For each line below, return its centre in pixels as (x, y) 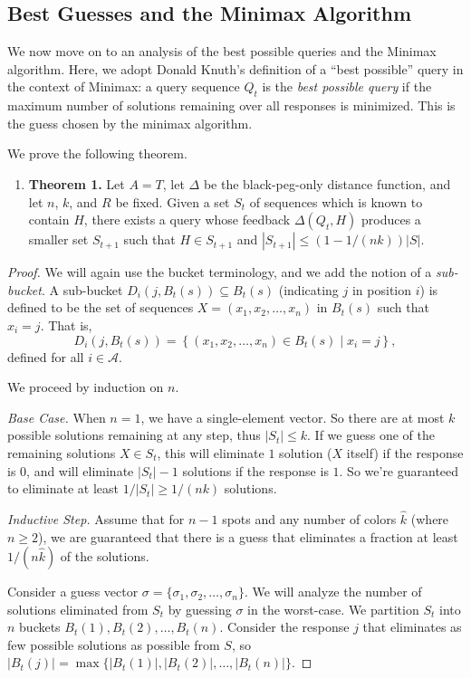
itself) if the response (405, 452)
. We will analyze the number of (333, 592)
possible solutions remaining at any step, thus (134, 435)
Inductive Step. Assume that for (96, 518)
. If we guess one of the (371, 435)
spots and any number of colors (309, 518)
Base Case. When (57, 417)
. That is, (66, 325)
